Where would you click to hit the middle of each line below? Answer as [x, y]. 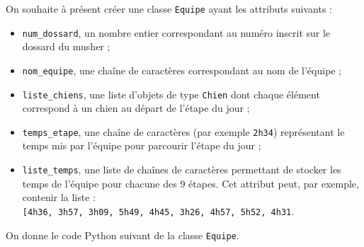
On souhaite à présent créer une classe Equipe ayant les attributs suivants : [169, 8]
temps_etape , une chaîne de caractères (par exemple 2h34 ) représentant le [183, 131]
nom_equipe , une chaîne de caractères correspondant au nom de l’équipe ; [182, 70]
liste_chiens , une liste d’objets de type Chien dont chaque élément [171, 94]
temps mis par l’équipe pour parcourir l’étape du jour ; [142, 145]
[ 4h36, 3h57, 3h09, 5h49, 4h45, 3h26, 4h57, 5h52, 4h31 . [158, 211]
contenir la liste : [59, 197]
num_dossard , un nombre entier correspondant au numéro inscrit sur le [176, 32]
